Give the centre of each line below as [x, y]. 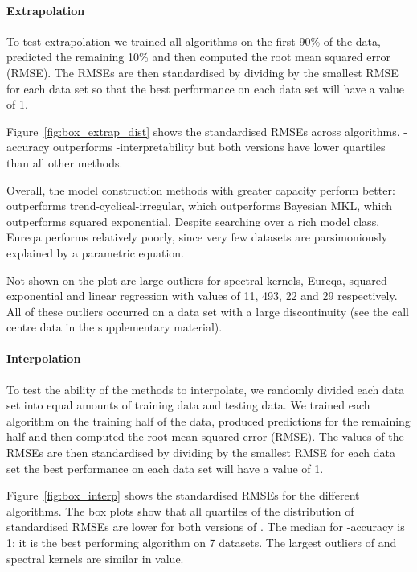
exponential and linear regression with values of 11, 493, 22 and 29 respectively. [202, 296]
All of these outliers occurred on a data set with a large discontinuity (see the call [208, 311]
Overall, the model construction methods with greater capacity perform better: [201, 189]
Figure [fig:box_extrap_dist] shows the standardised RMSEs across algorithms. [203, 131]
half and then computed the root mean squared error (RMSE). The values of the [205, 436]
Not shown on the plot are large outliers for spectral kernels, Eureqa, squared [197, 280]
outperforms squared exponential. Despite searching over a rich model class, [193, 221]
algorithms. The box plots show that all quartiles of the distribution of [180, 510]
